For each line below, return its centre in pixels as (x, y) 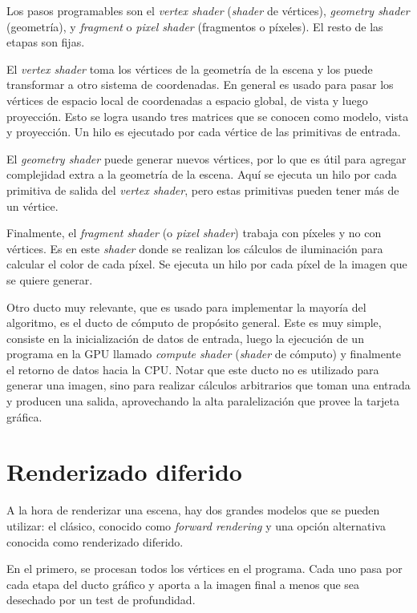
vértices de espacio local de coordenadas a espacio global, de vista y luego (187, 100)
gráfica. (24, 416)
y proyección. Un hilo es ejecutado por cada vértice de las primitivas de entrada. (204, 132)
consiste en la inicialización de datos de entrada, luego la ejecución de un (185, 338)
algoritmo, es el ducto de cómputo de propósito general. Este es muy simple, (194, 323)
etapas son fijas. (46, 42)
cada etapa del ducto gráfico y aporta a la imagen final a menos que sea (183, 584)
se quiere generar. (50, 279)
